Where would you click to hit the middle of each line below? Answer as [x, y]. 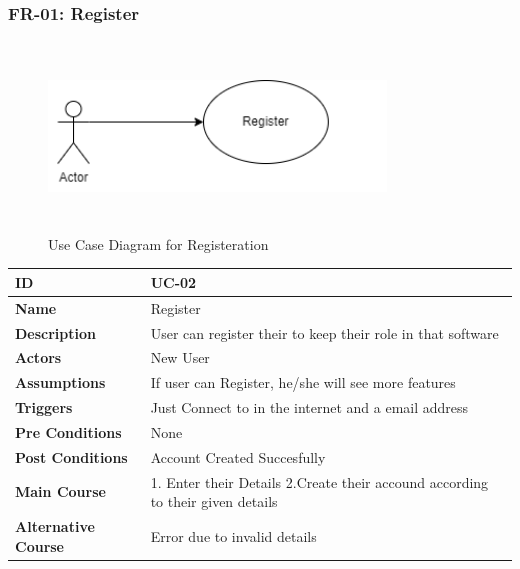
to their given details [214, 501]
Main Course [60, 491]
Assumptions [60, 382]
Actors [38, 357]
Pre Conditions [68, 431]
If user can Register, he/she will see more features [303, 382]
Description [56, 332]
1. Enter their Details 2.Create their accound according [319, 481]
